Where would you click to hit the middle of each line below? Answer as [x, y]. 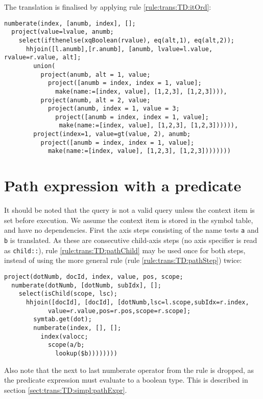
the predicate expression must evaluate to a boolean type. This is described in [126, 380]
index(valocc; [64, 336]
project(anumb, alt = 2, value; [95, 100]
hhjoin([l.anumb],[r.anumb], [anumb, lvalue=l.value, [119, 49]
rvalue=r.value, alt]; [43, 58]
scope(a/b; [66, 345]
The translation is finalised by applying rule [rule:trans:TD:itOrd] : [108, 7]
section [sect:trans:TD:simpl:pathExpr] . [66, 390]
